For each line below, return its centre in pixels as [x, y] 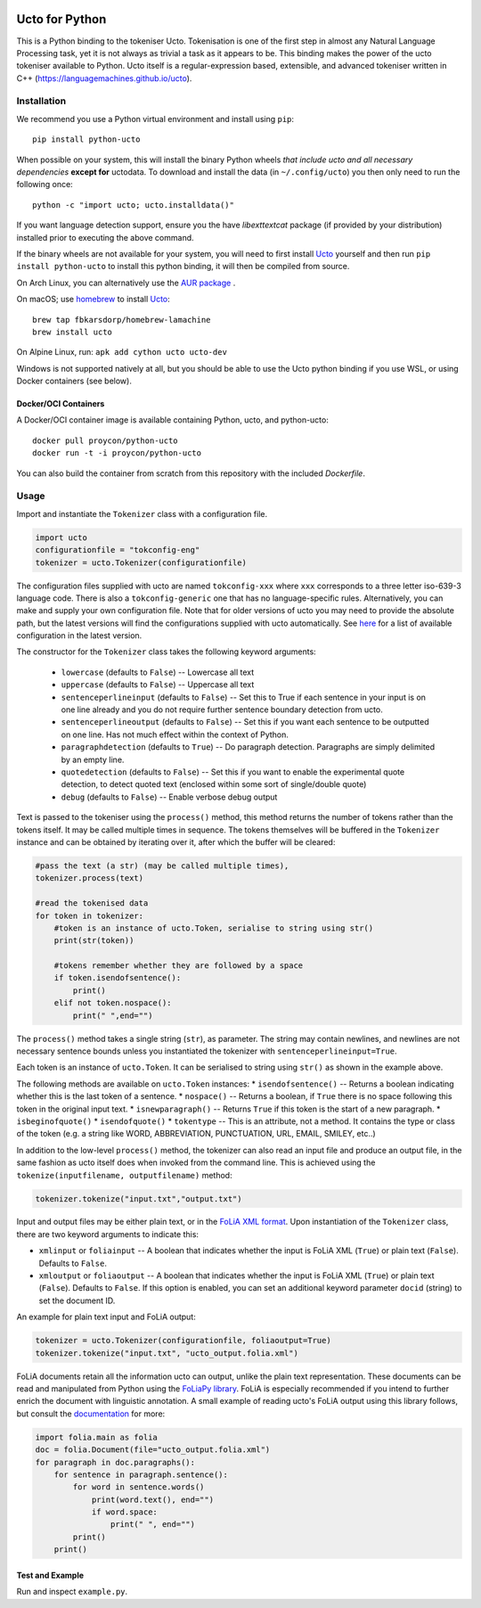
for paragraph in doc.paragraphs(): [115, 1462]
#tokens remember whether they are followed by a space [179, 966]
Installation [41, 101]
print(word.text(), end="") [152, 1499]
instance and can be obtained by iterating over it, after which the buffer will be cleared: [176, 841]
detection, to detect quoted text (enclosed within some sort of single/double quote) [214, 784]
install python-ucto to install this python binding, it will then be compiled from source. [183, 267]
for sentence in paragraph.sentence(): [141, 1474]
